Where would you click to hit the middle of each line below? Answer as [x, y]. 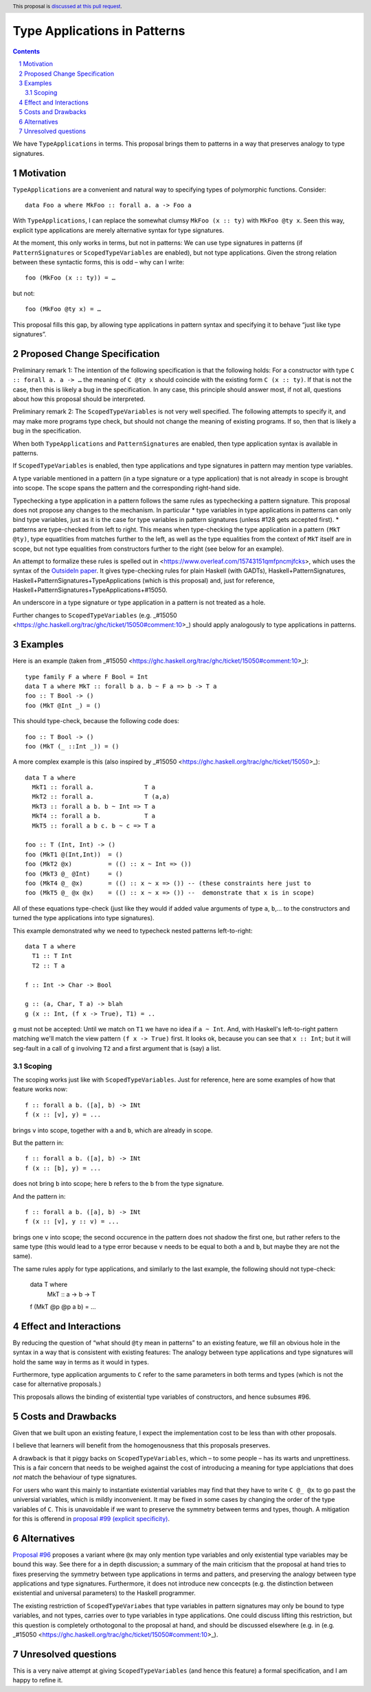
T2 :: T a [48, 965]
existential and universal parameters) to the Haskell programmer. [104, 1593]
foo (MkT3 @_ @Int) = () [74, 873]
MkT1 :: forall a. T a [94, 787]
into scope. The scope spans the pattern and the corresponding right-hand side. [126, 488]
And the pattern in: [39, 1196]
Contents [26, 51]
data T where [49, 1285]
